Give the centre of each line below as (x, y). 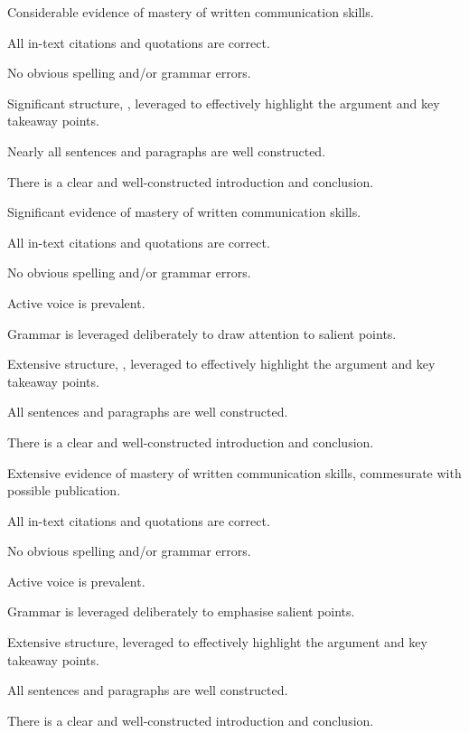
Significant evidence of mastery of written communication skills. (184, 212)
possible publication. (64, 490)
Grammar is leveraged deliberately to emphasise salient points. (181, 611)
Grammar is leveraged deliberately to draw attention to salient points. (202, 333)
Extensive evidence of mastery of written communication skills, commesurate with (234, 472)
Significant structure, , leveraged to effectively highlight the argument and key (224, 103)
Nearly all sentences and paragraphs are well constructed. (167, 150)
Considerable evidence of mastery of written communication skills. (191, 12)
